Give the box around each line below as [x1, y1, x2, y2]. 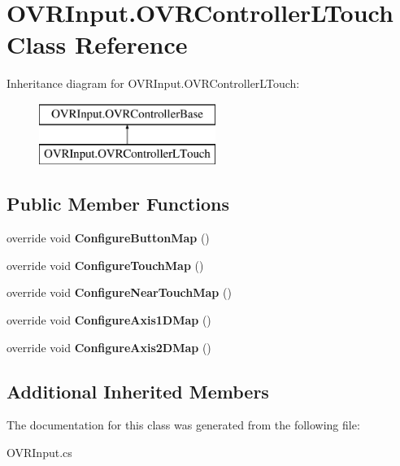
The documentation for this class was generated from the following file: [7, 416, 360, 433]
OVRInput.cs [7, 444, 72, 461]
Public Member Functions [7, 191, 229, 216]
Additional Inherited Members [7, 378, 269, 403]
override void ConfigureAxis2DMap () [7, 338, 211, 355]
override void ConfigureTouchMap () [7, 256, 204, 273]
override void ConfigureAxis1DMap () [7, 311, 211, 329]
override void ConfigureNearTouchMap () [7, 284, 232, 301]
